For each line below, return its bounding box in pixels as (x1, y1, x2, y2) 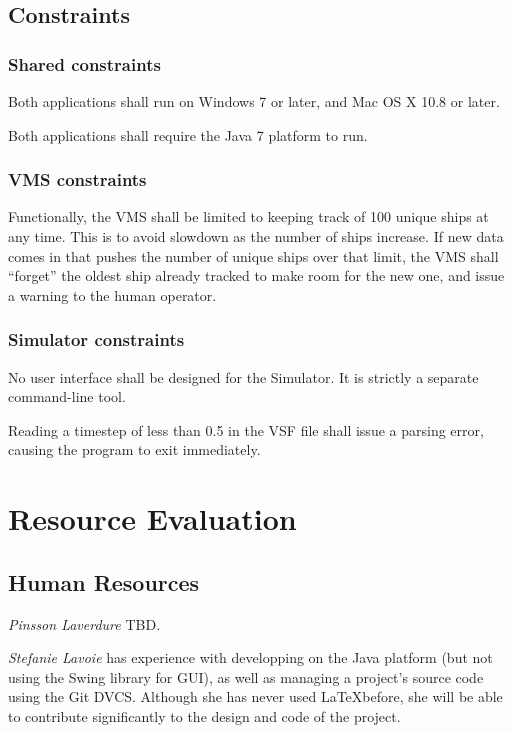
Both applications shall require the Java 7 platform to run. (8, 124, 368, 145)
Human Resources (8, 566, 200, 597)
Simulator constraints (8, 327, 185, 352)
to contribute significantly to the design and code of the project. (8, 705, 401, 726)
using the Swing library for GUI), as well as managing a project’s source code (8, 666, 484, 687)
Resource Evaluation (8, 498, 297, 539)
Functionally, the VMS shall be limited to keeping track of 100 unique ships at (8, 206, 489, 227)
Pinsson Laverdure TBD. (8, 613, 161, 634)
